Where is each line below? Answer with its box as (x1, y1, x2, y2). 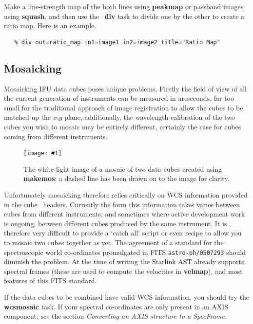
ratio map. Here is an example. (4, 20, 97, 31)
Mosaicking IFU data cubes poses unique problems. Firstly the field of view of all (4, 83, 247, 93)
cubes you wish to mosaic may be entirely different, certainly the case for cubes (4, 121, 241, 131)
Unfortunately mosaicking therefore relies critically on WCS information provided (4, 189, 248, 199)
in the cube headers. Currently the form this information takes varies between (4, 199, 240, 209)
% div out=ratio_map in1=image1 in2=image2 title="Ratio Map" (14, 38, 220, 46)
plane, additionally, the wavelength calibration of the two (64, 112, 235, 122)
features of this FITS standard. (4, 275, 97, 286)
